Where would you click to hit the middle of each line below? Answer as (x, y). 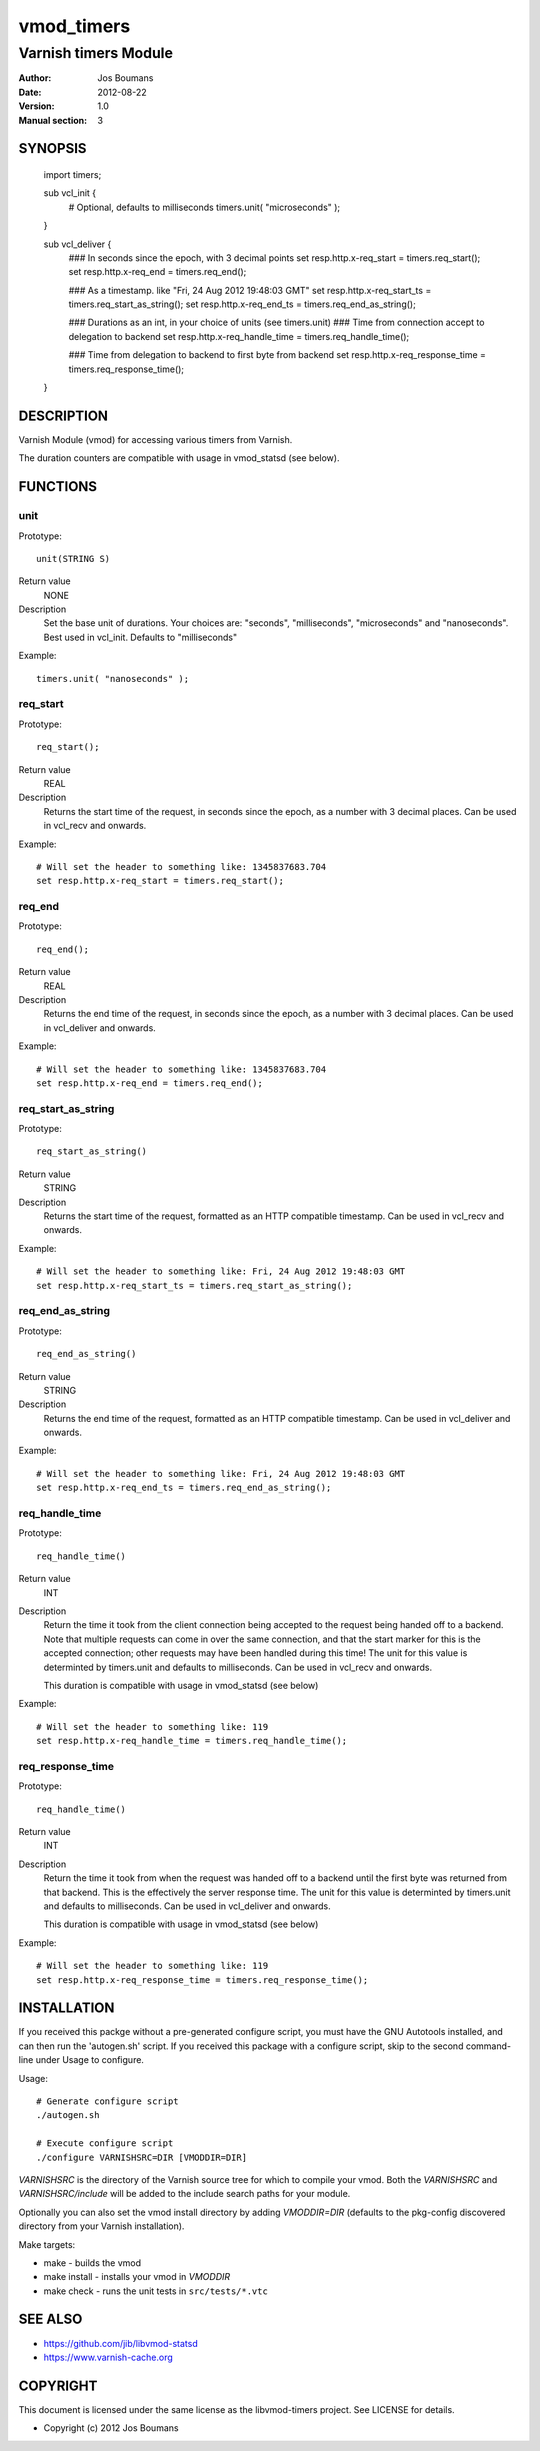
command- (488, 2046)
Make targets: (47, 2244)
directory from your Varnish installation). (101, 2226)
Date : (30, 92)
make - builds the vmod (92, 2262)
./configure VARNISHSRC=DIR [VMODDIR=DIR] (142, 2157)
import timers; (72, 174)
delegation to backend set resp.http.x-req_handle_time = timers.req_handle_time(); (239, 336)
